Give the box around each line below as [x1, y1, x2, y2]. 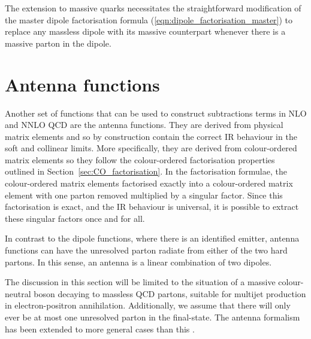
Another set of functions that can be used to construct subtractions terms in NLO [5, 106, 307, 119]
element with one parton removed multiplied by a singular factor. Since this [5, 188, 283, 201]
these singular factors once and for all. [5, 212, 145, 224]
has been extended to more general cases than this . [5, 322, 195, 335]
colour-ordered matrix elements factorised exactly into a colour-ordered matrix [5, 177, 293, 190]
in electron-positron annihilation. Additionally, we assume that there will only [5, 299, 291, 311]
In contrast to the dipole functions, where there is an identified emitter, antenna [5, 232, 300, 245]
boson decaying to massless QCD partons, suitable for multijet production [34, 287, 306, 300]
